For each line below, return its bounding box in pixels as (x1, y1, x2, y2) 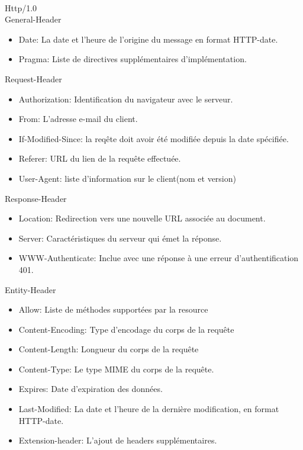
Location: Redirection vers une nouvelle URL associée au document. (18, 212, 266, 224)
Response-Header (5, 192, 67, 204)
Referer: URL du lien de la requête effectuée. (18, 152, 181, 165)
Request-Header (5, 72, 62, 85)
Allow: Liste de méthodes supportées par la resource (18, 303, 208, 316)
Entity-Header (5, 283, 56, 295)
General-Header (5, 13, 62, 25)
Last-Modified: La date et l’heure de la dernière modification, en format (18, 403, 279, 415)
